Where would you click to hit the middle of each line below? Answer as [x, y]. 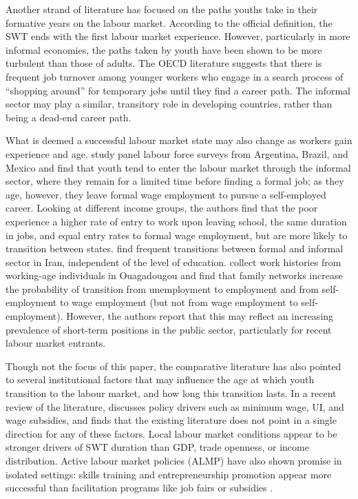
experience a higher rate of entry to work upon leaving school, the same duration [176, 221]
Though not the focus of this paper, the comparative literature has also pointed [173, 366]
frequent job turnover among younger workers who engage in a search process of [175, 76]
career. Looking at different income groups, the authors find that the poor [162, 208]
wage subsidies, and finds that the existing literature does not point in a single [171, 420]
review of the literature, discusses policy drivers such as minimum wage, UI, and [175, 406]
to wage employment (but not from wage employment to [179, 302]
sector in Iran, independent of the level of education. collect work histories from [173, 262]
